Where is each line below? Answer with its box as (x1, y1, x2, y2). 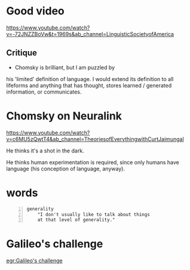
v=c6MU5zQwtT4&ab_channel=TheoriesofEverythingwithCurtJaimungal (6, 135, 184, 142)
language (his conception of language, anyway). (6, 165, 125, 172)
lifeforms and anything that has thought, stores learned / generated (6, 82, 172, 89)
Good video (6, 4, 65, 18)
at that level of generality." (37, 217, 115, 223)
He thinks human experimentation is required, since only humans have (6, 158, 179, 166)
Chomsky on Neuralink (6, 109, 122, 122)
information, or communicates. (6, 88, 82, 95)
